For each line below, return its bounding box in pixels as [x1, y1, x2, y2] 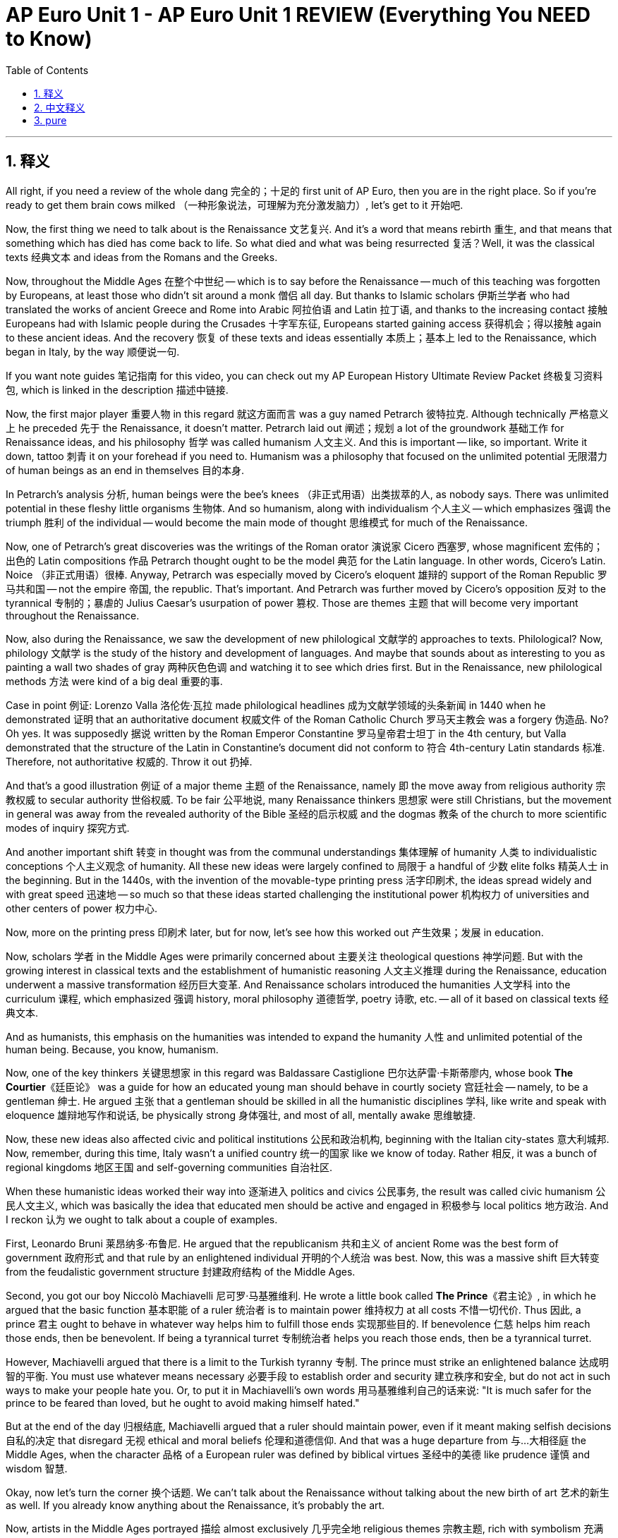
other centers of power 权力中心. [6, 902, 158, 914]
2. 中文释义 [34, 101, 85, 114]
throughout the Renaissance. [6, 609, 140, 622]
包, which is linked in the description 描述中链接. [6, 383, 229, 396]
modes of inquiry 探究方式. [6, 821, 130, 834]
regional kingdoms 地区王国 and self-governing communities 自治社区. [6, 1161, 333, 1173]
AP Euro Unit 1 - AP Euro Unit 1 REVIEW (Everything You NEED [6, 3, 591, 27]
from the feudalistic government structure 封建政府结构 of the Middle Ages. [6, 1265, 356, 1278]
